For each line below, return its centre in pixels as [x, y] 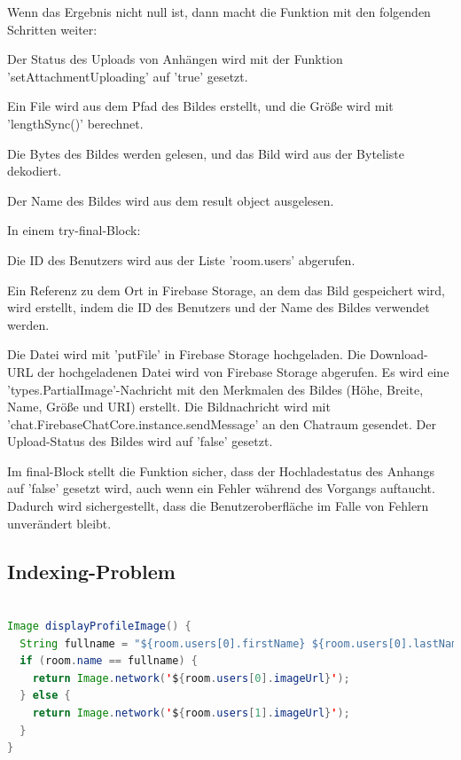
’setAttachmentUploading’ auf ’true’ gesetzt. [128, 76]
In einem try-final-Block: [74, 230]
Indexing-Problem [91, 571]
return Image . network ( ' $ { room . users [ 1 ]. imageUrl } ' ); [191, 713]
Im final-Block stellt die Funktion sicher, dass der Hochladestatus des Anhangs [221, 470]
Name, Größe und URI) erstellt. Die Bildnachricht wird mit [169, 407]
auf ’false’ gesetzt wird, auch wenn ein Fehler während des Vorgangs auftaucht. [221, 488]
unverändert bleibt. [59, 523]
